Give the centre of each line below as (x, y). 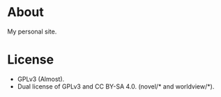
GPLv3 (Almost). (41, 79)
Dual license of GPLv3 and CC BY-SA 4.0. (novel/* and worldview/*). (116, 86)
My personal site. (32, 31)
